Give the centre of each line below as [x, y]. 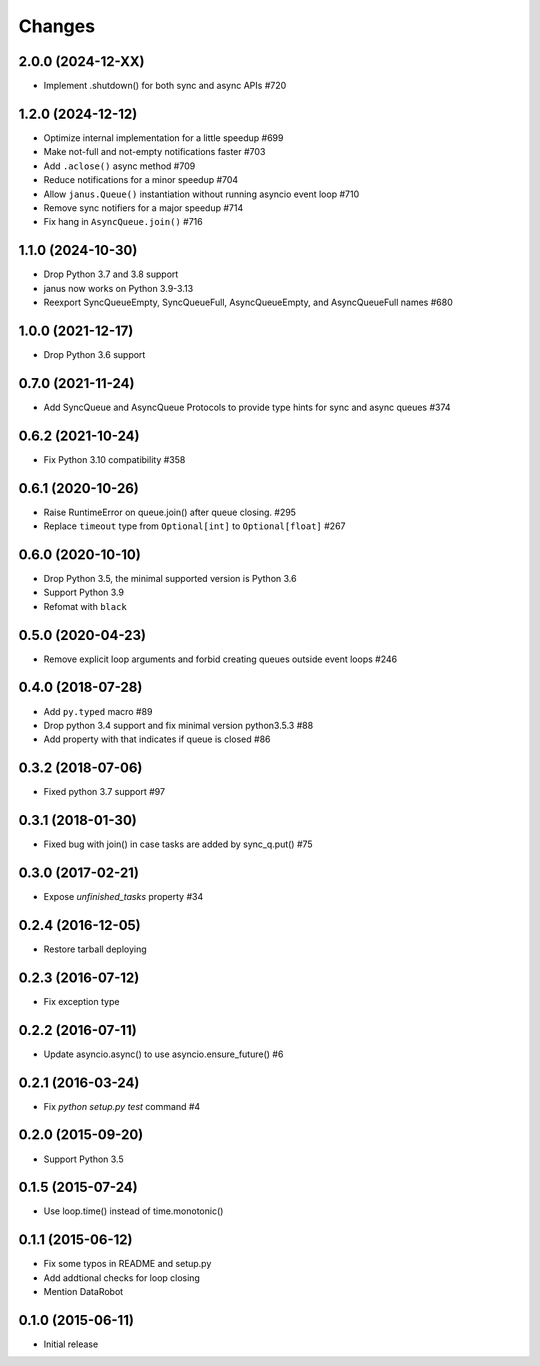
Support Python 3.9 [84, 592]
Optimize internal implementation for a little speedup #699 [163, 137]
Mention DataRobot [83, 1292]
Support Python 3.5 [83, 1159]
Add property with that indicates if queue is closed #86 [157, 739]
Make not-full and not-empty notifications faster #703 [154, 152]
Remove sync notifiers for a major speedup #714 [143, 207]
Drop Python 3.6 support [94, 354]
